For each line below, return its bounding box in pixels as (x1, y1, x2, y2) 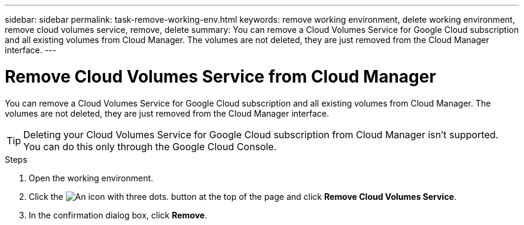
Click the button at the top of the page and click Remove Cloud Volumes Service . (29, 191, 457, 202)
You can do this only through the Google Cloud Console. (23, 140, 277, 153)
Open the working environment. (29, 172, 154, 183)
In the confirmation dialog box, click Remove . (29, 209, 208, 220)
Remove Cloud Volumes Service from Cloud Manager (5, 66, 436, 87)
